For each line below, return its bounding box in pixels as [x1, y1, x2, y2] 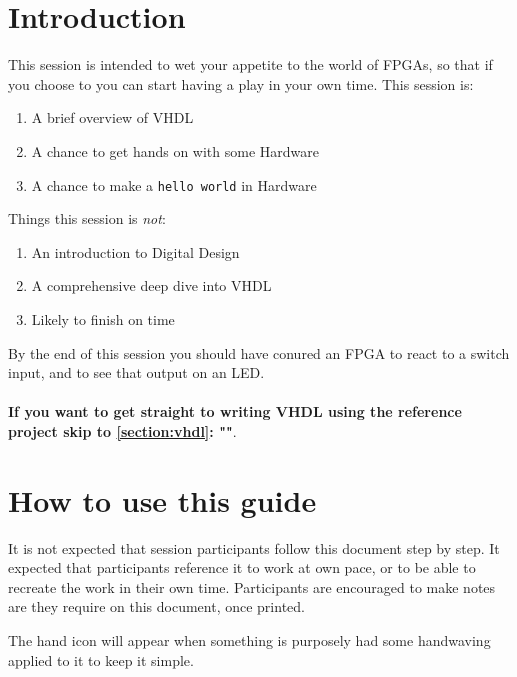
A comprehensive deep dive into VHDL [31, 275, 272, 296]
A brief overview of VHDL [31, 107, 194, 128]
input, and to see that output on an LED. [8, 362, 265, 383]
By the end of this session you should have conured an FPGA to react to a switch [8, 342, 510, 363]
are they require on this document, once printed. [8, 596, 305, 617]
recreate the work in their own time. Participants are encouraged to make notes [8, 576, 496, 597]
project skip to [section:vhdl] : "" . [8, 420, 237, 441]
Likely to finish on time [31, 308, 175, 329]
